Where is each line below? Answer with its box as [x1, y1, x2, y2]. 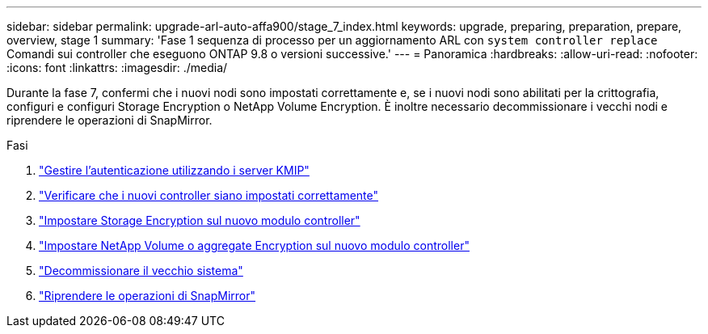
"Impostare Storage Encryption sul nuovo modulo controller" [39, 214, 360, 227]
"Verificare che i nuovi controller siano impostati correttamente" [39, 188, 378, 202]
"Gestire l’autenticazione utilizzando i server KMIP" [39, 163, 310, 177]
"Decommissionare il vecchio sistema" [39, 264, 243, 277]
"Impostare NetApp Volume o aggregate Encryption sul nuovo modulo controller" [39, 239, 470, 252]
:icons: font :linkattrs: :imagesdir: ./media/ [6, 61, 228, 74]
